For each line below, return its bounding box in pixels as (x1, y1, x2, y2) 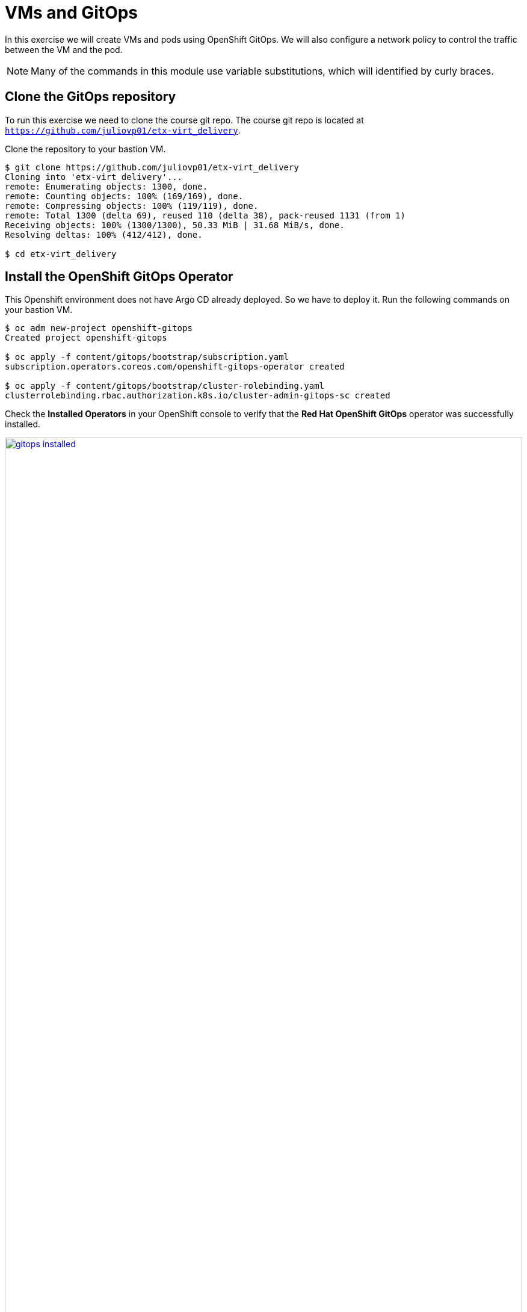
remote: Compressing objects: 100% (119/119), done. (5, 200, 259, 211)
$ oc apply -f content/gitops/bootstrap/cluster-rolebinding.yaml (5, 381, 325, 391)
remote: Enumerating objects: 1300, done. (5, 181, 208, 191)
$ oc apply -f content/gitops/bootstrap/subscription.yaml (5, 352, 289, 362)
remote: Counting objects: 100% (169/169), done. (5, 191, 244, 201)
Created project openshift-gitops (5, 333, 167, 343)
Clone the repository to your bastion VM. (5, 143, 166, 154)
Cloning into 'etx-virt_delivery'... (5, 172, 183, 182)
